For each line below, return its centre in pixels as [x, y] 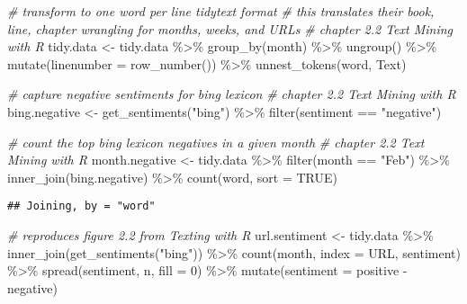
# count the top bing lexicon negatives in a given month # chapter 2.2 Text [216, 142]
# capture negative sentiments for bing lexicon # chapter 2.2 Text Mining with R [232, 94]
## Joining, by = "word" [81, 206]
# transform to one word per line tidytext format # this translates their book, [221, 11]
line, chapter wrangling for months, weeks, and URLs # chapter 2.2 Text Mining [230, 28]
